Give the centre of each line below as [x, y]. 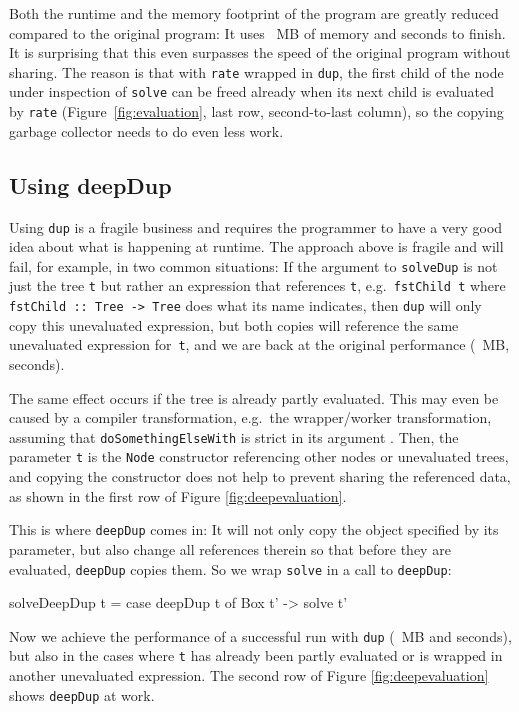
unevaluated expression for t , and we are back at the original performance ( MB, [259, 344]
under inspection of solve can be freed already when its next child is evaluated [251, 91]
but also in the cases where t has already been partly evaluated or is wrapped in [256, 655]
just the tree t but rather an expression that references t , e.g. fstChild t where [257, 285]
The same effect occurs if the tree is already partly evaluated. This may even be [254, 397]
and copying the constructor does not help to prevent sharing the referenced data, [260, 476]
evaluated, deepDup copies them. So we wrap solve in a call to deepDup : [230, 568]
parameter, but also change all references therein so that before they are [230, 548]
